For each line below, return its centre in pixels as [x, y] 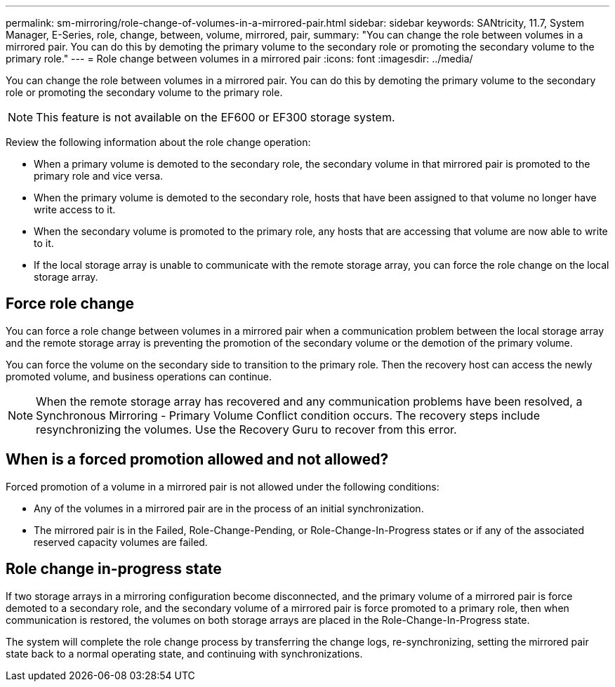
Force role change [70, 304]
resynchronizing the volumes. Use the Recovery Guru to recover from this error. [246, 429]
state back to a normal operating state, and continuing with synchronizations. [184, 653]
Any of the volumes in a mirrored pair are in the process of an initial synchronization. [229, 508]
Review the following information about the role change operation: [158, 142]
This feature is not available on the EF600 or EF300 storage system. [216, 117]
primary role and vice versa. [99, 176]
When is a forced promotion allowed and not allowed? [197, 460]
